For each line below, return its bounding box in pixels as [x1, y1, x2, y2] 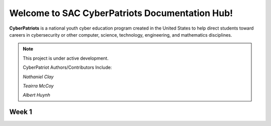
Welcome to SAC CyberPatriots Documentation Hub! [9, 8, 233, 19]
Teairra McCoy [23, 83, 54, 89]
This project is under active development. [23, 55, 109, 61]
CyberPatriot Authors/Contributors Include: [23, 64, 112, 70]
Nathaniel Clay [23, 73, 54, 80]
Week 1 [9, 108, 32, 116]
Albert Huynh [23, 92, 50, 98]
